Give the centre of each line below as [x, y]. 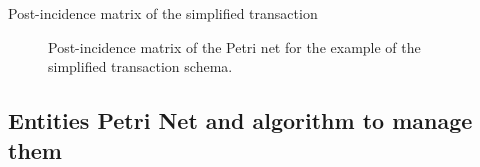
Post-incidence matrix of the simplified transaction [163, 13]
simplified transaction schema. [140, 66]
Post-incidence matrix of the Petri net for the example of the [234, 46]
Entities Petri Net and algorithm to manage [240, 120]
